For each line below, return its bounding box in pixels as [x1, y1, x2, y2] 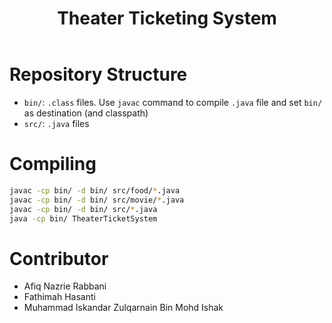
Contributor [9, 247, 109, 270]
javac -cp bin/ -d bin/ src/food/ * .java [9, 185, 181, 196]
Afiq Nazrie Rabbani [23, 280, 107, 292]
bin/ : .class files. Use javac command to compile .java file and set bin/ [23, 96, 323, 108]
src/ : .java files [23, 117, 90, 129]
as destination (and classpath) [23, 107, 149, 119]
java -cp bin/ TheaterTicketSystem [9, 213, 158, 224]
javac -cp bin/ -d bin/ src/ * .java [9, 204, 158, 214]
